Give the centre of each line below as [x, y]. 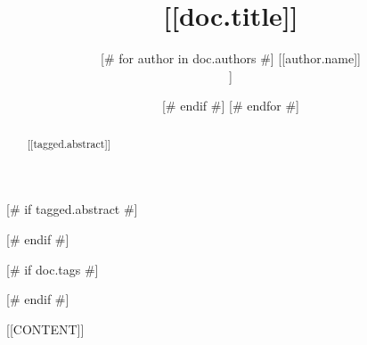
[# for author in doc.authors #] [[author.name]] [231, 58]
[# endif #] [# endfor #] [231, 106]
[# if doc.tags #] [53, 269]
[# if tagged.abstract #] [72, 209]
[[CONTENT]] [45, 329]
